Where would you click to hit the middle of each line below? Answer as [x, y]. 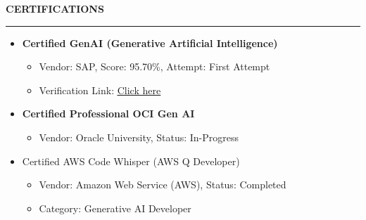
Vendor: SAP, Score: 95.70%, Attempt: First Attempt [154, 66]
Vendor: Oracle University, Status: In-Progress [139, 137]
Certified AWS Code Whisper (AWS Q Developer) [131, 161]
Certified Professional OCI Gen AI [108, 114]
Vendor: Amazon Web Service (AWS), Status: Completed [163, 185]
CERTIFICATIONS [55, 8]
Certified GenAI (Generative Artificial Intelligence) [150, 43]
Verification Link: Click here [100, 90]
